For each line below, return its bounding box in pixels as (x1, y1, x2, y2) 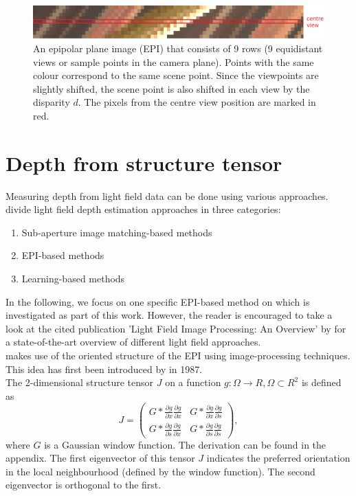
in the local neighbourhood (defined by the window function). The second (5, 464, 315, 478)
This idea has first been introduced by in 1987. (5, 361, 203, 376)
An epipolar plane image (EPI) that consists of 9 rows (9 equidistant (33, 41, 323, 55)
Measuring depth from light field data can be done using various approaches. (5, 188, 329, 203)
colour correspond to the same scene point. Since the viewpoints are (33, 68, 319, 82)
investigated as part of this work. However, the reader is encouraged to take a (5, 308, 333, 322)
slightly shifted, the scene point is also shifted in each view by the (33, 81, 310, 95)
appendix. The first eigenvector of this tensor (5, 451, 195, 465)
